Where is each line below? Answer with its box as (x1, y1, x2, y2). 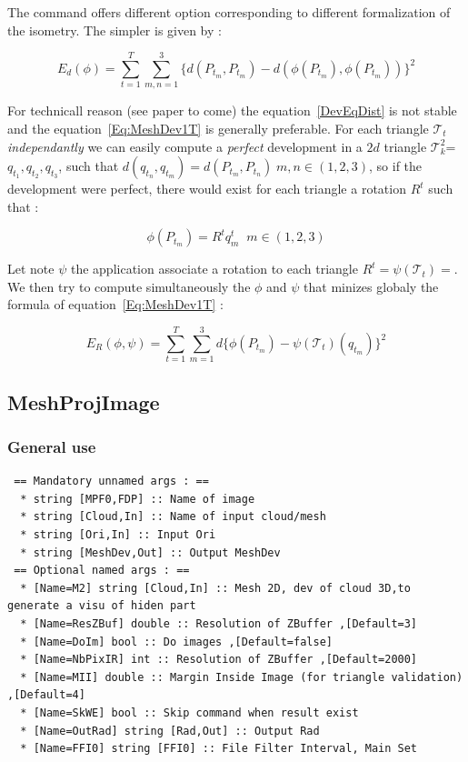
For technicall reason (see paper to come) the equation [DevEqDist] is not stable (7, 101, 457, 120)
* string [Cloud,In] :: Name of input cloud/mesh (20, 510, 326, 524)
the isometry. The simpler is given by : (7, 20, 222, 39)
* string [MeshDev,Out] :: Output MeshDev (20, 546, 281, 559)
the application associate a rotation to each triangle (70, 259, 358, 278)
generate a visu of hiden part (7, 599, 196, 613)
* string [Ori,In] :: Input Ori (20, 527, 216, 541)
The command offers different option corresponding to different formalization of (7, 3, 451, 21)
